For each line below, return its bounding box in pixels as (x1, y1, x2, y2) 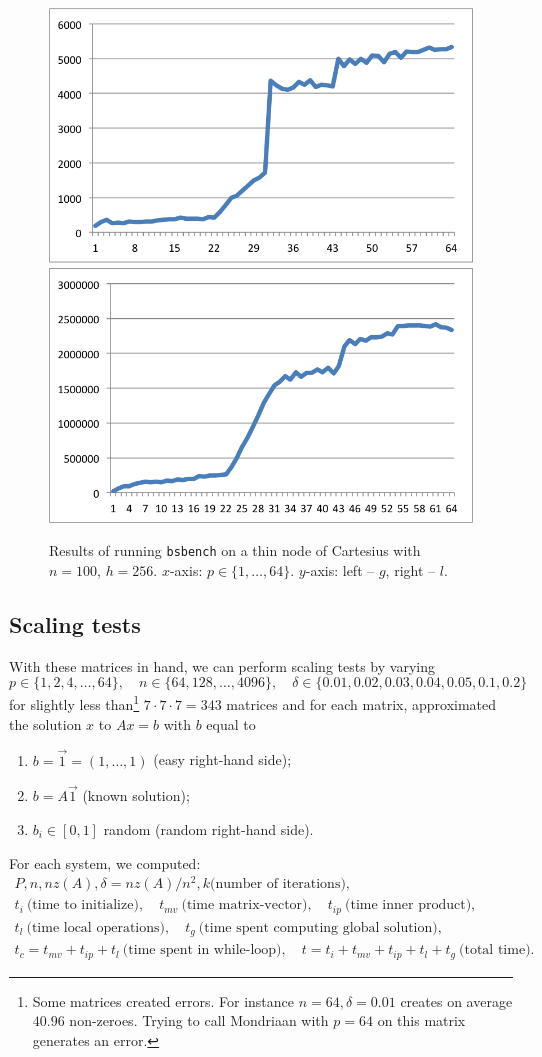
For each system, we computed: (9, 852, 201, 873)
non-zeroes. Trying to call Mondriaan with (69, 1010, 329, 1031)
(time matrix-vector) (181, 898, 308, 913)
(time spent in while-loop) (122, 943, 282, 958)
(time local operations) (26, 920, 165, 935)
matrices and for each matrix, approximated (226, 694, 497, 715)
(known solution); (82, 785, 190, 806)
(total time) (459, 943, 531, 958)
